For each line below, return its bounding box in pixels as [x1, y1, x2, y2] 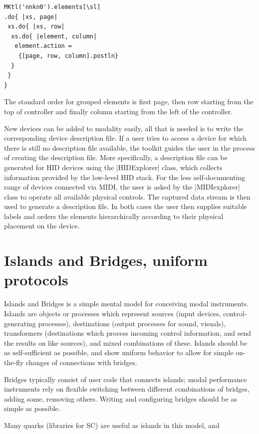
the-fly [4, 357, 24, 367]
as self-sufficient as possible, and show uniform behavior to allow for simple [4, 347, 234, 358]
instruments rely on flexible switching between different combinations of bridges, [4, 384, 250, 394]
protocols [4, 269, 68, 290]
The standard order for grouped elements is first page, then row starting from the [4, 96, 254, 107]
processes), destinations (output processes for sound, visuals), [38, 318, 226, 328]
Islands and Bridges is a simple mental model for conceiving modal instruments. [4, 298, 249, 309]
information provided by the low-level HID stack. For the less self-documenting [4, 172, 246, 182]
